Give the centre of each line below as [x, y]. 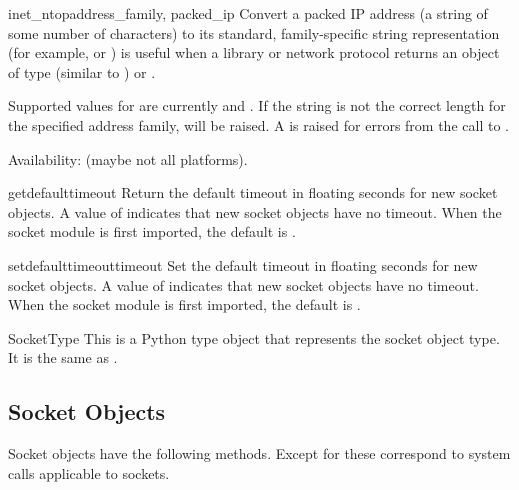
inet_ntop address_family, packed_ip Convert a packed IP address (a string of [248, 13]
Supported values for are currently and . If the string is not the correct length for [257, 105]
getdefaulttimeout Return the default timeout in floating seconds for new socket [253, 192]
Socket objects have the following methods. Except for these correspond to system [259, 453]
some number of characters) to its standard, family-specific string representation [254, 32]
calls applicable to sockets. [89, 472]
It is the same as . [63, 357]
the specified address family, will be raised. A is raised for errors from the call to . [258, 124]
